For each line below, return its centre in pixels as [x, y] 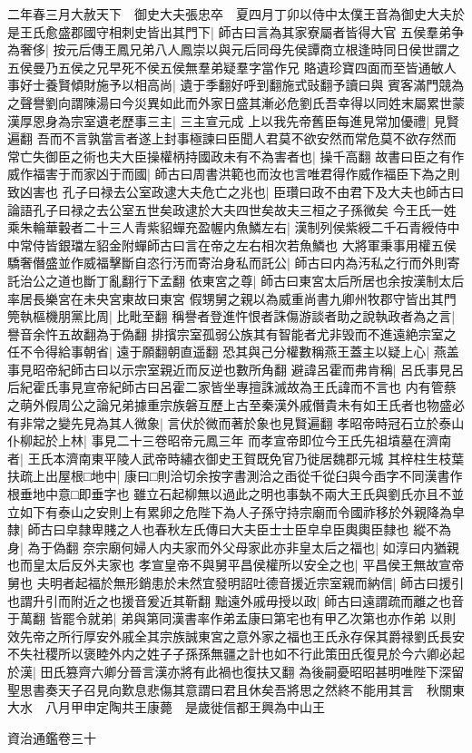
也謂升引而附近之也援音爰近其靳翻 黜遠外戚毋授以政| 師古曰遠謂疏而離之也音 [236, 600]
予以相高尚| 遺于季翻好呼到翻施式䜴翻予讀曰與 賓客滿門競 [280, 85]
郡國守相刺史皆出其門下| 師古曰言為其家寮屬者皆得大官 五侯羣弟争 [267, 31]
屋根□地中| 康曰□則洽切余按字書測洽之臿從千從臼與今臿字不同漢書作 [260, 476]
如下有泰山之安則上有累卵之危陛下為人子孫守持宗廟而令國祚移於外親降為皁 [242, 511]
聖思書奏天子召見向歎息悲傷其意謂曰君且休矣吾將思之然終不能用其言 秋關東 [236, 689]
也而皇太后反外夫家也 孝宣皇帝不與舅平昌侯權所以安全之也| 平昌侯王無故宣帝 [236, 565]
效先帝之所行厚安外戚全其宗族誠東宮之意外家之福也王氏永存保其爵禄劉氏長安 [236, 636]
